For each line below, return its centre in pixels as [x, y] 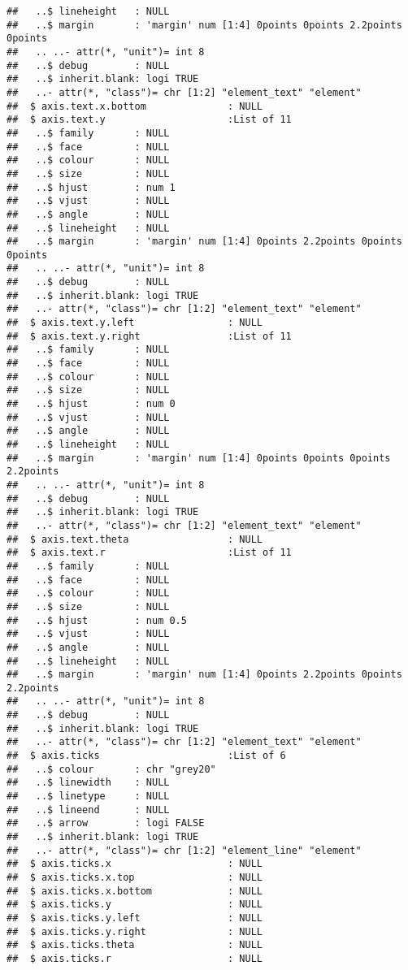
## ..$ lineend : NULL [88, 810]
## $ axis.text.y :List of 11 [149, 120]
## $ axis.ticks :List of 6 [146, 756]
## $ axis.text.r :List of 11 [149, 553]
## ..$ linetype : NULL [88, 797]
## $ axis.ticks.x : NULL [135, 864]
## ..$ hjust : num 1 [91, 187]
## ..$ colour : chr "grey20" [111, 769]
